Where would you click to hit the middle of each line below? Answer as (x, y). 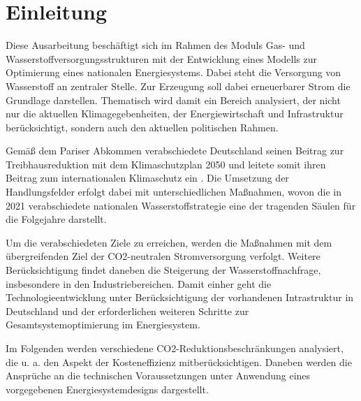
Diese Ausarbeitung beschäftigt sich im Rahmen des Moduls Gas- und (155, 45)
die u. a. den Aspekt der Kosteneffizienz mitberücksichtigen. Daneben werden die (179, 362)
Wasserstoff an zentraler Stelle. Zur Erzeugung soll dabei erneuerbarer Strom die (178, 86)
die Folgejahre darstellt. (56, 219)
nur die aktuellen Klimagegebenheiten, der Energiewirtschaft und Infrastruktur (175, 114)
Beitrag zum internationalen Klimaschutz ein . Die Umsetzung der (147, 178)
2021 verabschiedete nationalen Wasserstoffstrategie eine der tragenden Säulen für (181, 205)
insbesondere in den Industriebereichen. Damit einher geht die (139, 283)
